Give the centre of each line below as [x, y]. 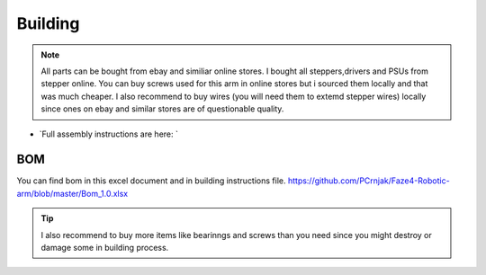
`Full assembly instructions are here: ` [109, 134]
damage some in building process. [105, 247]
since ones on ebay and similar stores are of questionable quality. [162, 109]
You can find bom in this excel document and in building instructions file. [151, 181]
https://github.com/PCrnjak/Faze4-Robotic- [369, 181]
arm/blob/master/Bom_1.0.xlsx [72, 193]
